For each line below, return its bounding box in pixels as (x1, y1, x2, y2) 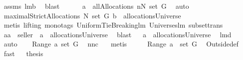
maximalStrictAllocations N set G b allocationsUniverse (3, 10, 181, 20)
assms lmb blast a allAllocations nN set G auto (3, 1, 189, 11)
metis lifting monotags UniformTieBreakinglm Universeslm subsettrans (3, 20, 223, 30)
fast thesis (3, 48, 43, 58)
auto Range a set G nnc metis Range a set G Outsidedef (3, 39, 239, 49)
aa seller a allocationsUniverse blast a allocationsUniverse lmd (3, 29, 232, 39)
